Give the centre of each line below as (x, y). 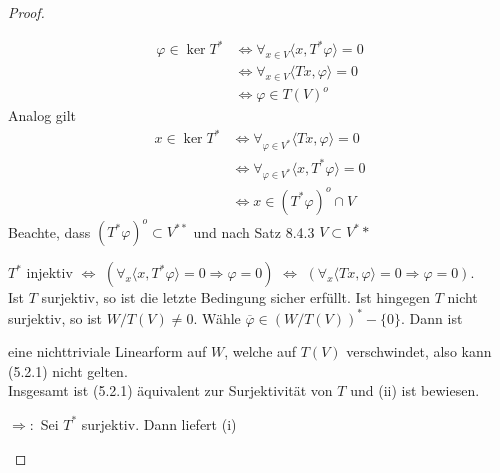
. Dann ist (432, 317)
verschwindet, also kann (419, 351)
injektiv (49, 272)
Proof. (26, 12)
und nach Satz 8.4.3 (254, 231)
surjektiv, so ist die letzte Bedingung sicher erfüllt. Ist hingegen (235, 297)
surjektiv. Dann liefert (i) (159, 423)
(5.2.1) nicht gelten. (68, 370)
